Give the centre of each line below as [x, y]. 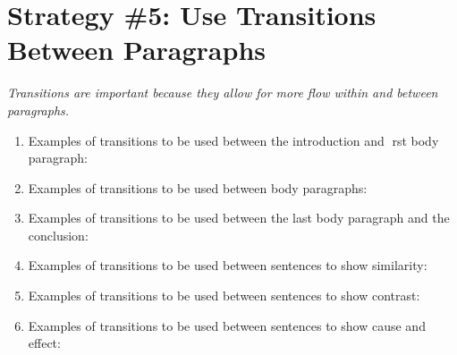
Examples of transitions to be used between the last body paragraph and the [239, 218]
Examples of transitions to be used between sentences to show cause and [227, 325]
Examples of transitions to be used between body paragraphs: [198, 187]
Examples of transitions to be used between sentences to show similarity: [228, 265]
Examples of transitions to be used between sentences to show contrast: [224, 296]
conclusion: [58, 235]
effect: [44, 343]
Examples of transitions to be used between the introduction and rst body [233, 140]
